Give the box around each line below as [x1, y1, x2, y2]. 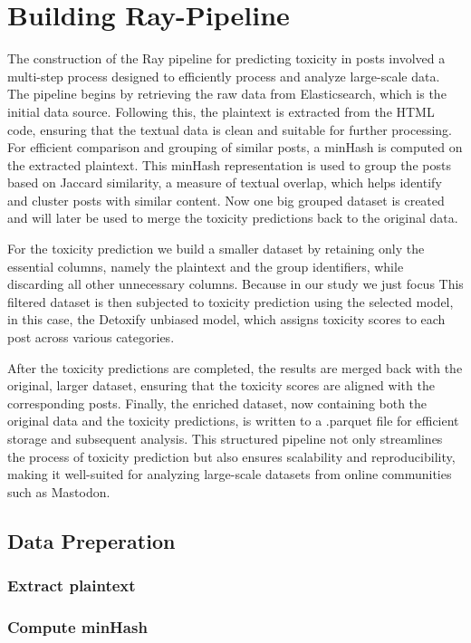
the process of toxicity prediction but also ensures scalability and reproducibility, [7, 446, 456, 465]
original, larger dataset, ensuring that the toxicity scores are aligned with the [7, 376, 435, 395]
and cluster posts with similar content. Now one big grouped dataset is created [7, 190, 445, 209]
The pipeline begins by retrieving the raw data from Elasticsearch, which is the [7, 84, 447, 103]
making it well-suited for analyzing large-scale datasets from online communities [7, 465, 452, 484]
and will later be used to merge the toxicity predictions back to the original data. [7, 208, 458, 227]
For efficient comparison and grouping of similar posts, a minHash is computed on [7, 138, 463, 157]
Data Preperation [7, 526, 176, 554]
